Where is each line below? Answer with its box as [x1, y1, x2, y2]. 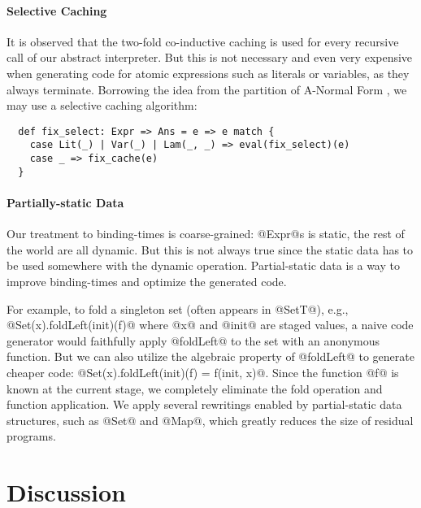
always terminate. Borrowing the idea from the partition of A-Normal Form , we [7, 80, 407, 98]
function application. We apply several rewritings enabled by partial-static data [7, 396, 402, 413]
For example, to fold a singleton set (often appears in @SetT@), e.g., [7, 300, 349, 317]
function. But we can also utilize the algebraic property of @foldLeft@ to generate [7, 348, 414, 365]
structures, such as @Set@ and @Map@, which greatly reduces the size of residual [7, 411, 414, 428]
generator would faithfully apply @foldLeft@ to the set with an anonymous [7, 332, 380, 349]
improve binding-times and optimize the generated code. [7, 272, 287, 289]
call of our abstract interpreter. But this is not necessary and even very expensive [7, 49, 413, 66]
